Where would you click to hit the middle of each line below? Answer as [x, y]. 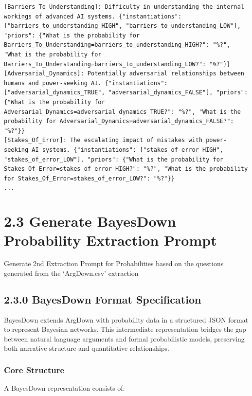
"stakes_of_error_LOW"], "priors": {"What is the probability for [114, 159]
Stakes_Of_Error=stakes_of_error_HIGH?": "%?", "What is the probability [126, 169]
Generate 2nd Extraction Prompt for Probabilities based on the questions [114, 263]
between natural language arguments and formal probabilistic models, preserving [124, 338]
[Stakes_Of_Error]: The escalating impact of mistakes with [103, 140]
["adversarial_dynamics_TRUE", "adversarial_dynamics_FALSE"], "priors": [126, 93]
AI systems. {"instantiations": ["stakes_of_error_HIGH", [128, 150]
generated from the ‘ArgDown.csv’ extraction [71, 273]
